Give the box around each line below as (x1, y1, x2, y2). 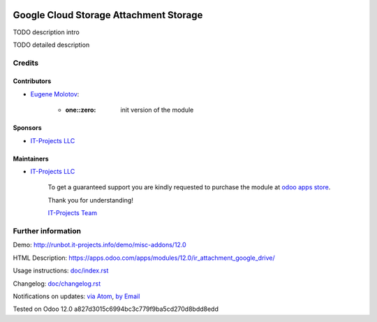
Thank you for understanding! (47, 196, 134, 204)
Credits (13, 58, 38, 68)
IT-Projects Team (47, 209, 98, 217)
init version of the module (120, 105, 194, 115)
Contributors (13, 77, 52, 85)
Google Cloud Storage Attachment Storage (13, 9, 203, 21)
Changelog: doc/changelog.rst (13, 279, 101, 288)
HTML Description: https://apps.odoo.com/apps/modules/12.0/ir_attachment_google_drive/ (13, 254, 275, 262)
